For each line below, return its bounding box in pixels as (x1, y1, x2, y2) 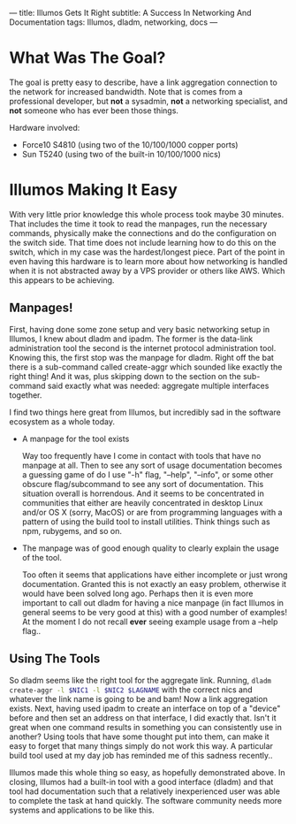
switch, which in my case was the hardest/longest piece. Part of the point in (9, 247, 285, 257)
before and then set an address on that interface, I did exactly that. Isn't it (9, 712, 277, 723)
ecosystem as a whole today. (9, 416, 115, 427)
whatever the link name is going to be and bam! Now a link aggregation (9, 693, 268, 704)
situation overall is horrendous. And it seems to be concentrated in (21, 488, 265, 499)
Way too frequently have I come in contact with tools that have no (21, 450, 262, 461)
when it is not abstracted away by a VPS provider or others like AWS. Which (9, 265, 285, 276)
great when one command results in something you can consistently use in (9, 721, 283, 732)
